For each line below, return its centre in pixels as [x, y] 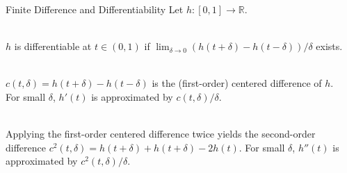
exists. [329, 46]
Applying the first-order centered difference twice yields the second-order [161, 134]
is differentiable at [53, 46]
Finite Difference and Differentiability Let [95, 9]
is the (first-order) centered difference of [237, 83]
